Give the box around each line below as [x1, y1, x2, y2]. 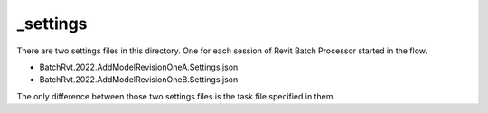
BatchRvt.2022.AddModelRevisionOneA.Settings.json [39, 61, 239, 72]
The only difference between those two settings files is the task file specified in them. [16, 90, 336, 101]
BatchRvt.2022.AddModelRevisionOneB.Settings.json [39, 74, 239, 85]
